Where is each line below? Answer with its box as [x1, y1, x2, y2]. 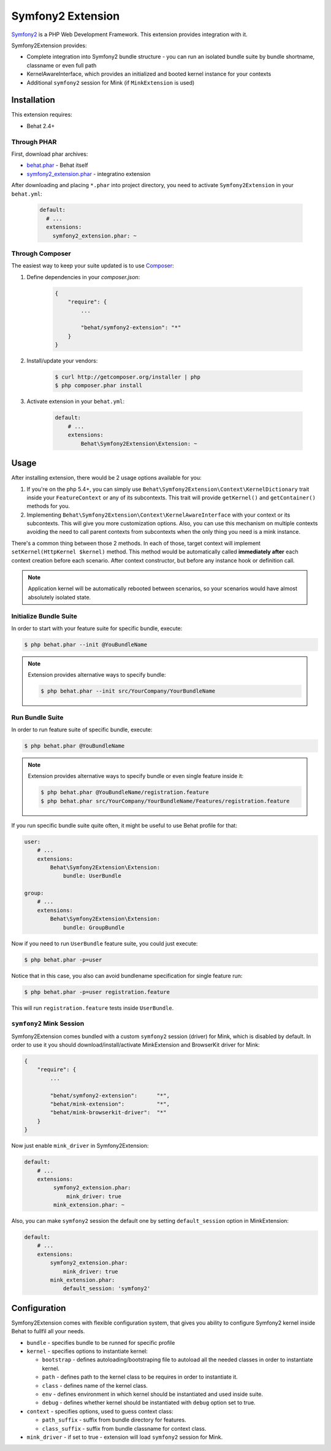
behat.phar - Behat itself [26, 161, 88, 169]
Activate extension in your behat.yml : [26, 398, 125, 405]
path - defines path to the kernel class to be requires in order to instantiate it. [42, 1373, 238, 1380]
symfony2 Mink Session [11, 1019, 85, 1028]
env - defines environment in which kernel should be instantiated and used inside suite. [42, 1390, 264, 1398]
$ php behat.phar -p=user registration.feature [24, 988, 170, 995]
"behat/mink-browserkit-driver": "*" [50, 1109, 167, 1116]
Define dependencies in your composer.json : [26, 273, 140, 280]
